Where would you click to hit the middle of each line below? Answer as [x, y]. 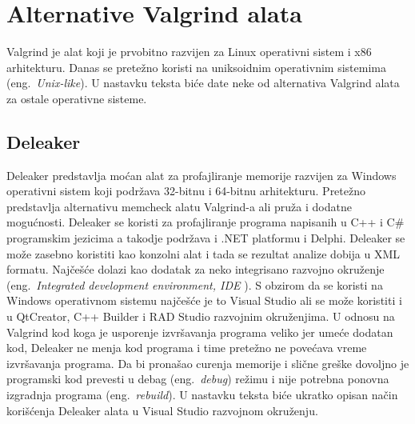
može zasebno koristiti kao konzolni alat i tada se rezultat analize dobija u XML [204, 253]
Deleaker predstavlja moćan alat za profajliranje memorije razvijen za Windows [202, 175]
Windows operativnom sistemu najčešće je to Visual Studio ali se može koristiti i [204, 300]
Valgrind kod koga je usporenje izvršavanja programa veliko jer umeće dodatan [200, 332]
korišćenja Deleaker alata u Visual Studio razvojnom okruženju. [162, 410]
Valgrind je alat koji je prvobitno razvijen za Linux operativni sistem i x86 [189, 52]
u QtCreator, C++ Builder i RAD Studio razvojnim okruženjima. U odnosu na [201, 316]
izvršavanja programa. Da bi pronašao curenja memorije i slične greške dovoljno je [208, 363]
